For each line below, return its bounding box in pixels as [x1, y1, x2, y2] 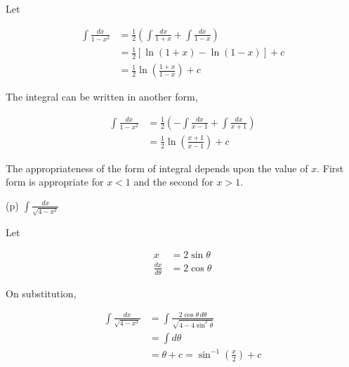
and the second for [133, 174, 213, 189]
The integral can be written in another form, [6, 89, 198, 104]
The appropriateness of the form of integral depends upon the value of [6, 160, 308, 175]
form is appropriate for [6, 174, 104, 189]
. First [317, 160, 344, 175]
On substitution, [6, 285, 77, 300]
